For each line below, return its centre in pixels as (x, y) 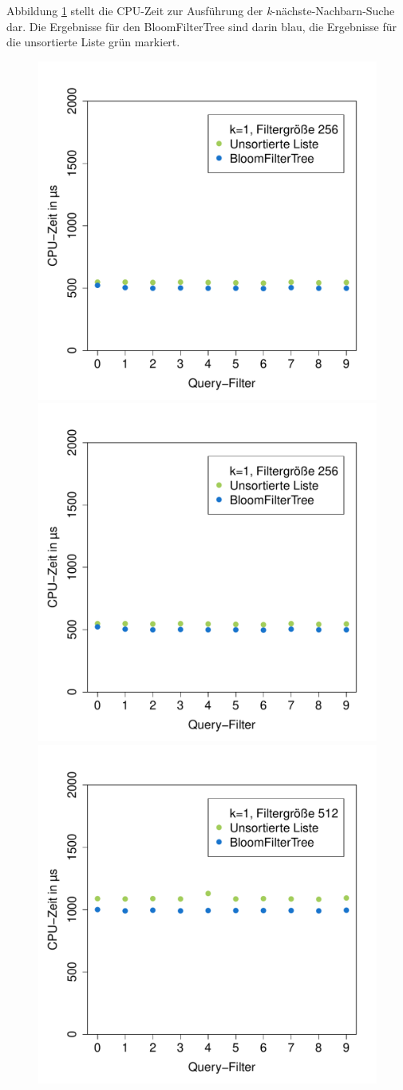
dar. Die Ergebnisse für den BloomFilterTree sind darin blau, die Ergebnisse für (202, 26)
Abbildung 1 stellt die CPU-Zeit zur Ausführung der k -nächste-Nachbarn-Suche (201, 10)
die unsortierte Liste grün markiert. (93, 42)
